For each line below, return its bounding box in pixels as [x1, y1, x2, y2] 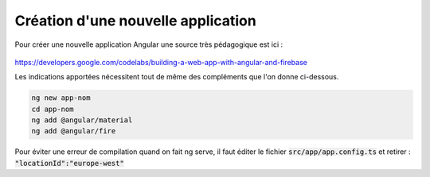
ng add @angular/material [31, 116, 133, 125]
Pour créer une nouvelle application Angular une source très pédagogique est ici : [14, 40, 283, 49]
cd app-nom [31, 104, 74, 114]
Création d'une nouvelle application [14, 12, 256, 29]
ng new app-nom [31, 94, 91, 102]
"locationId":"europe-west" [14, 159, 125, 167]
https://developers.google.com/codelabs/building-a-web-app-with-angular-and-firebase [14, 57, 308, 67]
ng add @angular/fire [31, 127, 116, 136]
